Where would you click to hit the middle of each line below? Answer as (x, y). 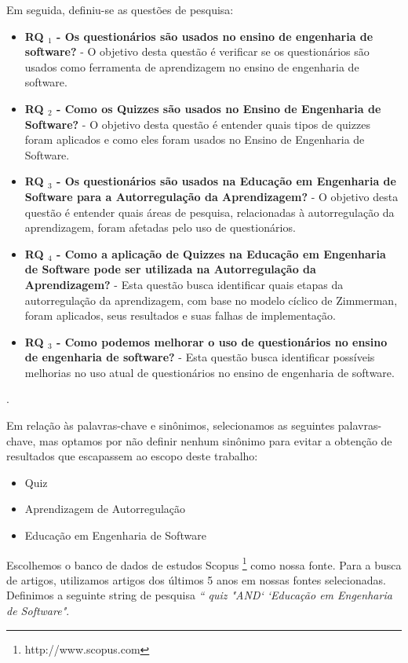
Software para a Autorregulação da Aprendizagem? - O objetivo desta (211, 196)
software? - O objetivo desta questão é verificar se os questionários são (197, 51)
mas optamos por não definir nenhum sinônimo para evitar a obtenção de (215, 440)
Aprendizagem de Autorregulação (105, 509)
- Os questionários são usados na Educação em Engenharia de (226, 181)
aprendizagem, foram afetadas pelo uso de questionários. (160, 227)
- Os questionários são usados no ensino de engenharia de (215, 36)
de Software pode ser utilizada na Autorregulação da (170, 269)
